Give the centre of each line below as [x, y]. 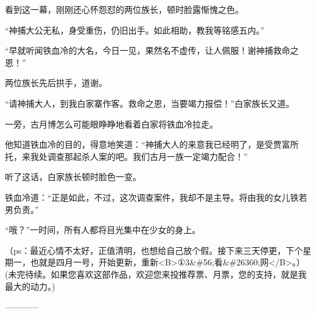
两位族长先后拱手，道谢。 [56, 83]
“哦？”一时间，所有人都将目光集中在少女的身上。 [103, 230]
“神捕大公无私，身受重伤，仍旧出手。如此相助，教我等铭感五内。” [135, 30]
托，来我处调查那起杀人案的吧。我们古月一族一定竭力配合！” [126, 156]
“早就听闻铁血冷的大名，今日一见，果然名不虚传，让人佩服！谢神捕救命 [148, 50]
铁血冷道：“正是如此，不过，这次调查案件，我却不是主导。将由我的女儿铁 [152, 197]
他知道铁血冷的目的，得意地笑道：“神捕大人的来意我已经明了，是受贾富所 [152, 144]
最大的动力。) [30, 286]
